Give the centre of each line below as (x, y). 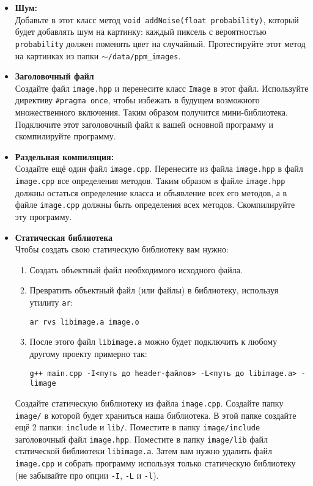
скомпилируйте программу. (65, 136)
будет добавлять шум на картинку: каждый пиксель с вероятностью (141, 31)
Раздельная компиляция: (64, 156)
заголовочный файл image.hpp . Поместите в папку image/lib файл (141, 439)
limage (43, 384)
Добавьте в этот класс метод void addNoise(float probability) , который (157, 19)
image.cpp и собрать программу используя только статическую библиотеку (155, 463)
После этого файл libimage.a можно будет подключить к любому (153, 341)
